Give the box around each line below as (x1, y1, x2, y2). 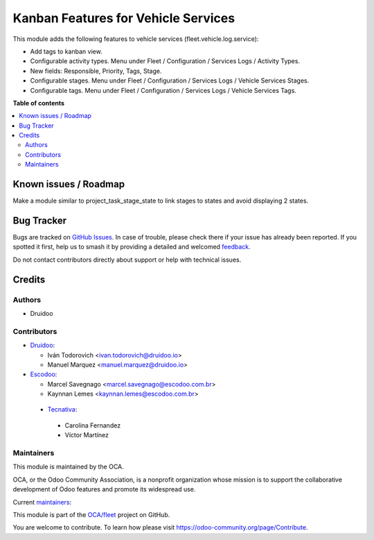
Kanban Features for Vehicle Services (12, 10, 235, 26)
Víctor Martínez (64, 431, 109, 439)
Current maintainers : (12, 498, 72, 506)
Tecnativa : (47, 405, 78, 414)
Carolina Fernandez (64, 421, 121, 430)
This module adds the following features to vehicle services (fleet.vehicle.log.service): (12, 35, 259, 43)
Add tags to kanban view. (30, 47, 103, 56)
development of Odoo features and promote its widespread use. (12, 485, 196, 493)
